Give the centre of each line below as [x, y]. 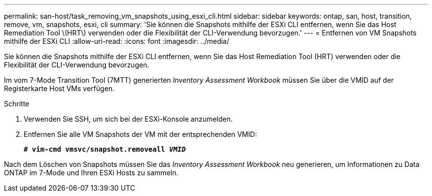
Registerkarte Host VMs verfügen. [59, 88]
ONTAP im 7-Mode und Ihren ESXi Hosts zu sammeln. [91, 173]
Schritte [17, 104]
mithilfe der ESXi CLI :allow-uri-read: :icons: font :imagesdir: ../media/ [117, 41]
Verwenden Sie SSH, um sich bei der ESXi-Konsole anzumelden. [128, 119]
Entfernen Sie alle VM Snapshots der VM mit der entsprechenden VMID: [141, 134]
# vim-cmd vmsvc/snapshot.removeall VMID [105, 149]
